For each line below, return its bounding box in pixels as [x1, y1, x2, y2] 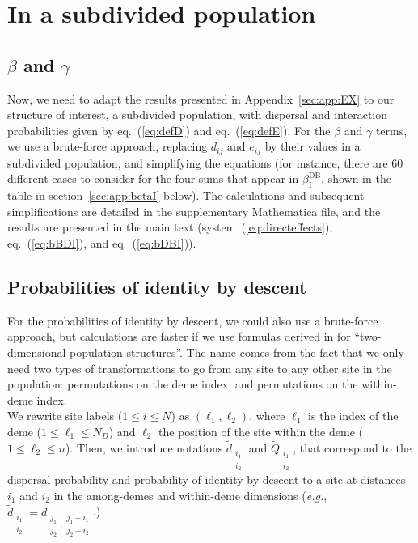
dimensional [7, 343, 66, 360]
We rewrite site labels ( [7, 407, 123, 424]
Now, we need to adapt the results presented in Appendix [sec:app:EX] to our [7, 90, 395, 107]
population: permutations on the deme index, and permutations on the [7, 375, 358, 392]
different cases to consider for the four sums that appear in [7, 170, 299, 187]
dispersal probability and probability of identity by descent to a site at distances [7, 471, 406, 488]
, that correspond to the [293, 439, 412, 456]
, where [249, 407, 285, 424]
